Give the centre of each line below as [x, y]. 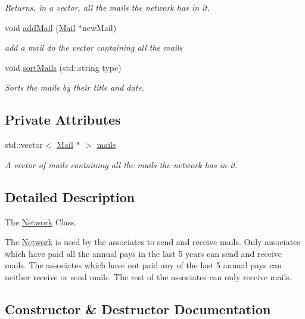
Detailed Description [70, 196]
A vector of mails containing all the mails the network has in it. [122, 164]
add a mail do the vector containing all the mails [94, 47]
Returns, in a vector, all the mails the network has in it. [108, 7]
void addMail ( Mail [40, 27]
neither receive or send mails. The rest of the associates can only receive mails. [148, 276]
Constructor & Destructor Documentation [138, 309]
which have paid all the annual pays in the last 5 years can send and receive [144, 253]
